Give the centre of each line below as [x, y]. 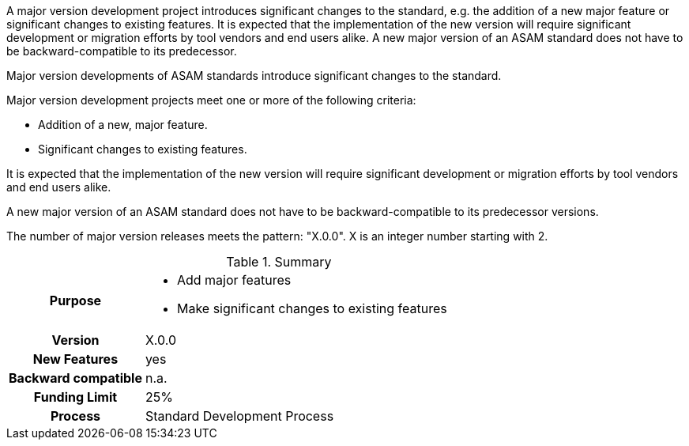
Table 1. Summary [279, 262]
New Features [75, 359]
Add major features [234, 280]
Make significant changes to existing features [312, 308]
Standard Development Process [239, 416]
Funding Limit [75, 397]
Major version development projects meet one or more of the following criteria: [211, 100]
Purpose [75, 300]
